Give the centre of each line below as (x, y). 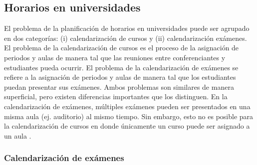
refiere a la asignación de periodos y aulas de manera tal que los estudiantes (120, 77)
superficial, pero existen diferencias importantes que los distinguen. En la (116, 96)
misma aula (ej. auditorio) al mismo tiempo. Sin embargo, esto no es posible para (129, 116)
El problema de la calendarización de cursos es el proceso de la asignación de (122, 48)
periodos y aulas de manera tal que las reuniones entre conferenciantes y (115, 57)
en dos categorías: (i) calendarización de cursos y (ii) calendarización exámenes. (126, 38)
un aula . (18, 135)
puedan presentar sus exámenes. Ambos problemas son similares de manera (119, 86)
